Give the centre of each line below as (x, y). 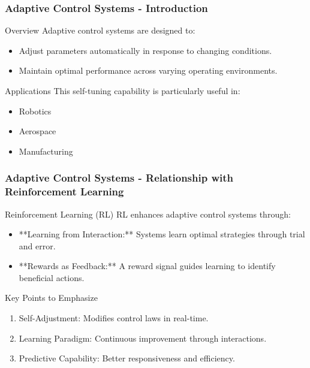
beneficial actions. (52, 277)
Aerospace (37, 131)
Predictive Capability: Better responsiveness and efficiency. (127, 358)
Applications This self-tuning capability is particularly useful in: (123, 91)
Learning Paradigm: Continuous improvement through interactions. (143, 338)
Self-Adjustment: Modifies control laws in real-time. (114, 318)
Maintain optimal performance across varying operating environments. (148, 70)
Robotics (35, 111)
